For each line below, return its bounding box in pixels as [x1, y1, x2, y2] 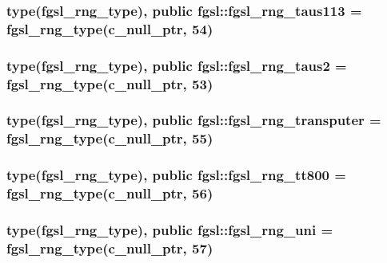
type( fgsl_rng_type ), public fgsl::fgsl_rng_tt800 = [6, 165, 346, 185]
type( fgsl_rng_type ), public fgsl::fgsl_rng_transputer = [6, 110, 381, 130]
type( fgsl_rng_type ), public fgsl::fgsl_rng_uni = [6, 219, 333, 239]
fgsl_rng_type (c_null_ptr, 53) [6, 73, 213, 93]
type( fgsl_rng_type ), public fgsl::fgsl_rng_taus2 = [6, 55, 347, 75]
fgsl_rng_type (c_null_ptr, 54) [6, 18, 213, 38]
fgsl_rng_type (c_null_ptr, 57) [6, 237, 213, 257]
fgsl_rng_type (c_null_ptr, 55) [6, 128, 213, 148]
